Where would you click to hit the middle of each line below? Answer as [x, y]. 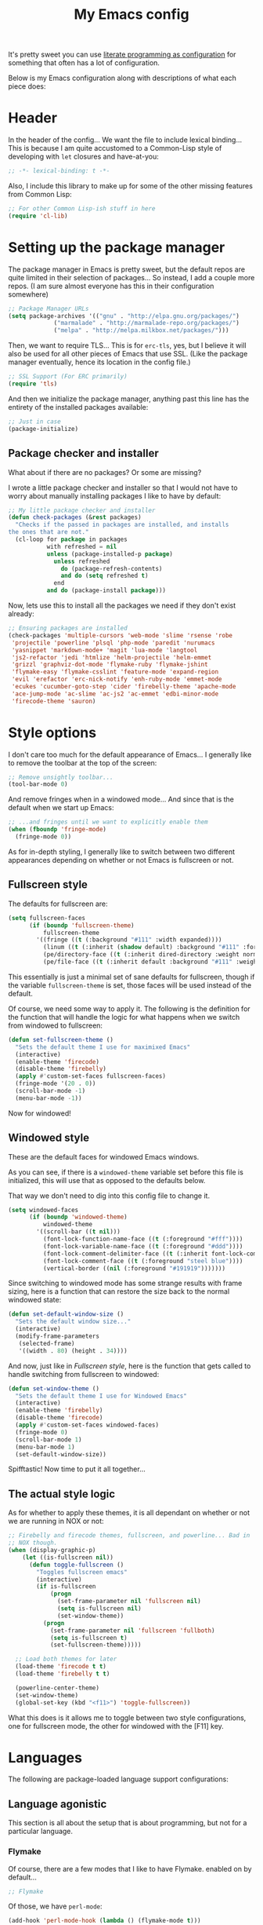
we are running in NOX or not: [56, 1521]
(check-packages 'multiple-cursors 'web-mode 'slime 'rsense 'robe [121, 635]
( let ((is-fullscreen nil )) [68, 1557]
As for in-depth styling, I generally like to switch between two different [122, 851]
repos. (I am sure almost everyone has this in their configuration [111, 286]
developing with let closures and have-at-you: [83, 157]
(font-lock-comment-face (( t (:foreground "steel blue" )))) [143, 1261]
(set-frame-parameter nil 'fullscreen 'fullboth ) [132, 1631]
